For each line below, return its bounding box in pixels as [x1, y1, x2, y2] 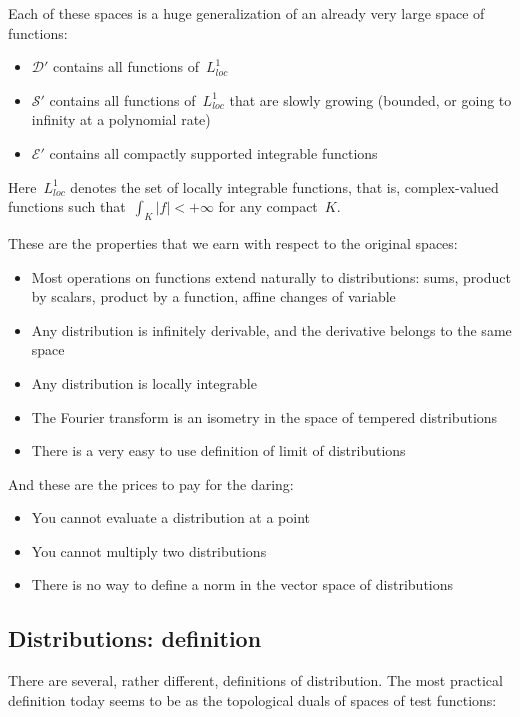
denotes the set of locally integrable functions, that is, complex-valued [70, 176, 499, 197]
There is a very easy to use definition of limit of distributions [31, 440, 406, 461]
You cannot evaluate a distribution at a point [31, 507, 311, 528]
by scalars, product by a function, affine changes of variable [31, 286, 396, 307]
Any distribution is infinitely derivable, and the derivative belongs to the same [31, 319, 512, 340]
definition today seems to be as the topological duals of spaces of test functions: [8, 689, 497, 710]
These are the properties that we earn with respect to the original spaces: [8, 232, 458, 253]
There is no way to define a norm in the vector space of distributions [31, 574, 454, 595]
